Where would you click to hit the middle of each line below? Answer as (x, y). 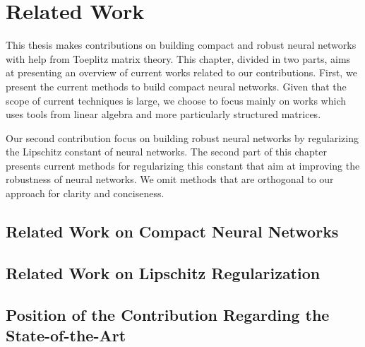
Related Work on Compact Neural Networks (172, 231)
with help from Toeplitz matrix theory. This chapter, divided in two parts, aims (178, 58)
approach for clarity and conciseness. (85, 193)
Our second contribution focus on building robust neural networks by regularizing (182, 137)
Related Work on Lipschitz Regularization (163, 272)
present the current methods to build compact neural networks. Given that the (176, 86)
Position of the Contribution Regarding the (168, 314)
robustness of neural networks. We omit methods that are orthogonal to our (170, 179)
